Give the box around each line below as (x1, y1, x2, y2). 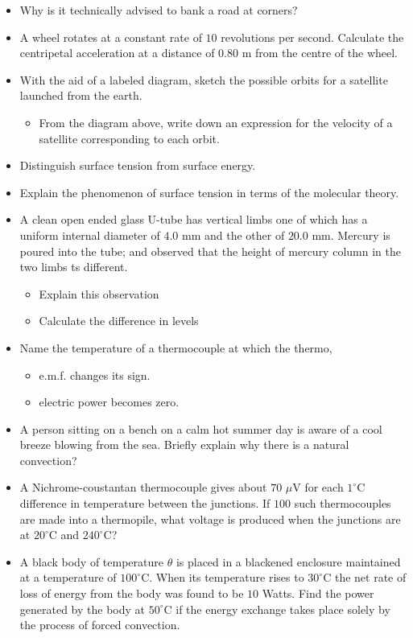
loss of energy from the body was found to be (19, 585, 244, 602)
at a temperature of (19, 569, 117, 586)
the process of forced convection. (19, 616, 180, 633)
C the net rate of (323, 569, 407, 586)
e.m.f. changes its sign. (39, 366, 151, 383)
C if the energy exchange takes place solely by (163, 600, 390, 617)
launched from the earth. (19, 87, 142, 104)
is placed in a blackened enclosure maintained (176, 553, 401, 570)
